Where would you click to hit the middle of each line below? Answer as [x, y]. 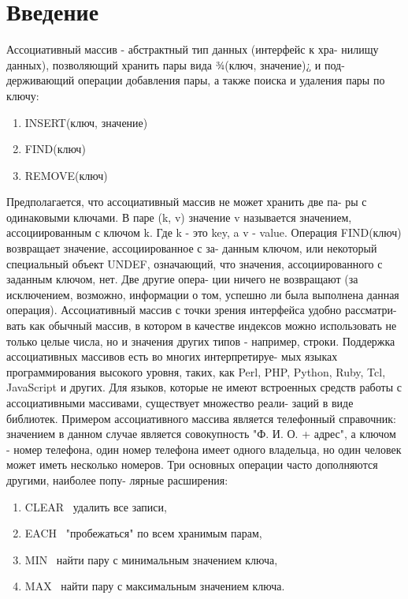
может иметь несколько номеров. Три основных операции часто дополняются [192, 464]
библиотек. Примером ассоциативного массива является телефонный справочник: [201, 418]
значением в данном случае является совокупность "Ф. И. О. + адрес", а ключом [201, 434]
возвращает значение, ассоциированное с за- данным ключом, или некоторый [192, 248]
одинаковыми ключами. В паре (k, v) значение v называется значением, [179, 217]
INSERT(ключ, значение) [86, 122]
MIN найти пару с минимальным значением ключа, [151, 559]
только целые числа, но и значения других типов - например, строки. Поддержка [201, 341]
